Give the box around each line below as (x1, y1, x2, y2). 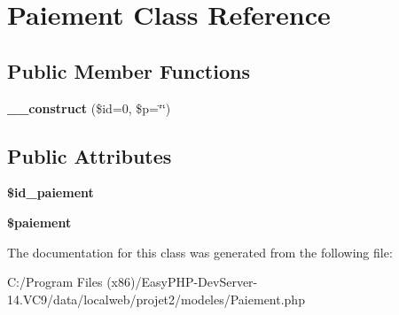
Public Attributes (7, 142, 172, 169)
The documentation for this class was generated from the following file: (7, 242, 393, 261)
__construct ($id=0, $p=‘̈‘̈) (7, 98, 171, 117)
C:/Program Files (7, 273, 103, 291)
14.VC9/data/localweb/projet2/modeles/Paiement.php (7, 289, 305, 308)
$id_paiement (7, 183, 94, 202)
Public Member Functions (7, 57, 250, 84)
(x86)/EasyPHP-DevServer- (106, 273, 258, 291)
